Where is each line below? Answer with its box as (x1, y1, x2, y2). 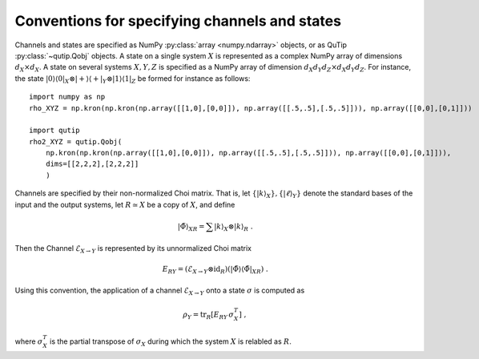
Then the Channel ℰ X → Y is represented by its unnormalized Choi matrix (14, 244, 252, 255)
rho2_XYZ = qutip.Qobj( (29, 137, 123, 146)
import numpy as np (29, 92, 106, 102)
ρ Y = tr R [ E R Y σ (183, 309, 235, 321)
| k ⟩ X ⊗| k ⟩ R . (213, 221, 253, 232)
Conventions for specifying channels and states (14, 12, 342, 30)
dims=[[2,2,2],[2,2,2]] (45, 159, 139, 168)
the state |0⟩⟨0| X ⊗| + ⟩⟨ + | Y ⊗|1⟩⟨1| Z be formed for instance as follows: (14, 73, 251, 85)
